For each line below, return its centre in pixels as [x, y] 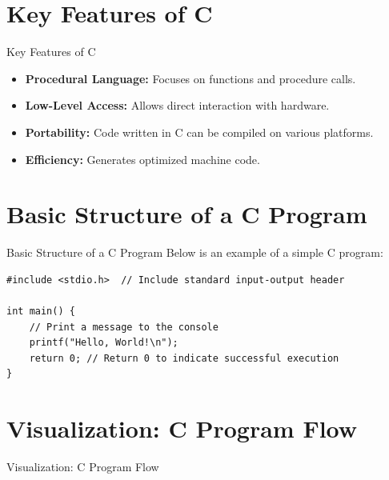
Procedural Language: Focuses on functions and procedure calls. [190, 78]
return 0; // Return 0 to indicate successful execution [184, 358]
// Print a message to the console [124, 327]
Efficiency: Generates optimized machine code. [142, 159]
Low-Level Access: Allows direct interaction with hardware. [177, 105]
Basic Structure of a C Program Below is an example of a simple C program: [195, 252]
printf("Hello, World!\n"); [104, 343]
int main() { [41, 311]
